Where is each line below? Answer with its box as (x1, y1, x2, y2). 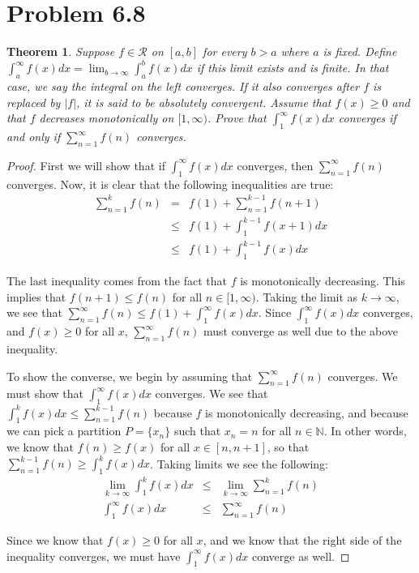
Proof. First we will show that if (6, 156, 165, 173)
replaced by (6, 93, 61, 110)
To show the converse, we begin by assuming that (6, 367, 253, 384)
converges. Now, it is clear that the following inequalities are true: (6, 175, 334, 192)
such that (173, 422, 221, 439)
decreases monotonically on (39, 109, 174, 126)
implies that (6, 288, 66, 305)
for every (203, 43, 247, 60)
